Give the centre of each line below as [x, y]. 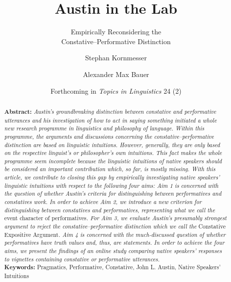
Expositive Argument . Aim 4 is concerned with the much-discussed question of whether [115, 234]
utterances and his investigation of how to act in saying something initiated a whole [110, 120]
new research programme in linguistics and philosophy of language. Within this [104, 128]
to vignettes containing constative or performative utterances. [82, 259]
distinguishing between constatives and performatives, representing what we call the [110, 210]
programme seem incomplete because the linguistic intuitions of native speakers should [113, 161]
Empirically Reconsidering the [116, 32]
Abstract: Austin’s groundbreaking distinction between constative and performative [110, 111]
